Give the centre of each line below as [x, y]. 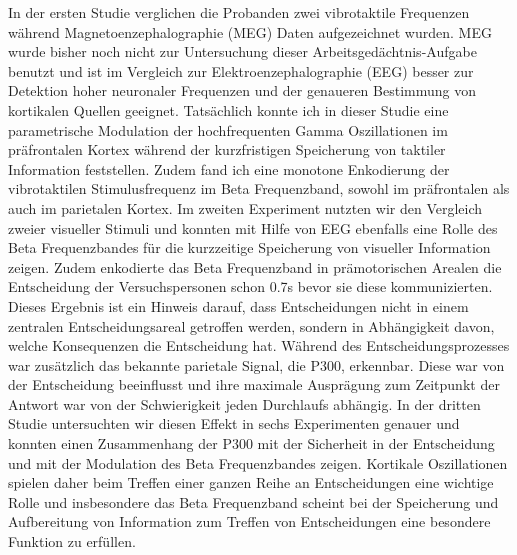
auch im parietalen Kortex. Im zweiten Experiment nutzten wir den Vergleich [245, 207]
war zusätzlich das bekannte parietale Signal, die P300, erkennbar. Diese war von [256, 364]
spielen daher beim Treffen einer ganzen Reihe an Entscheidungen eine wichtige [251, 482]
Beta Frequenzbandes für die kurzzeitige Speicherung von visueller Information [249, 247]
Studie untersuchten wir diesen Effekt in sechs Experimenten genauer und [234, 423]
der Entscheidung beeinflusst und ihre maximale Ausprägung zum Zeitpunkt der [254, 384]
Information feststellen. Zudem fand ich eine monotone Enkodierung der [229, 168]
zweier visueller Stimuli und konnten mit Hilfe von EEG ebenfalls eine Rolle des [253, 227]
